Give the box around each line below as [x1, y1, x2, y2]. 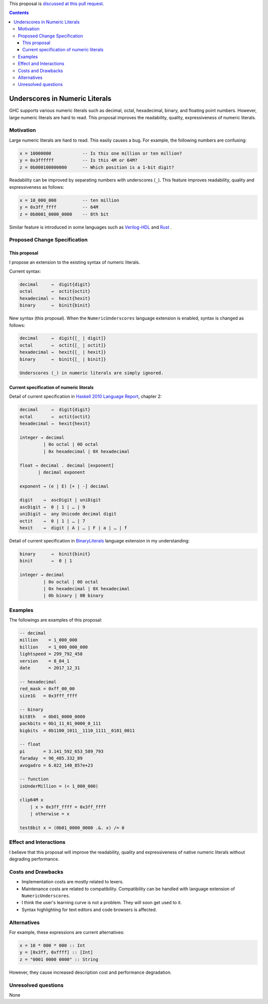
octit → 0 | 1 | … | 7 [19, 518, 85, 524]
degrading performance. [9, 856, 60, 862]
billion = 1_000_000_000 [19, 644, 88, 650]
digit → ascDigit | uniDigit [19, 497, 101, 503]
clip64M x [19, 797, 44, 803]
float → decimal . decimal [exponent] [19, 463, 114, 468]
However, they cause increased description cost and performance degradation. [9, 969, 172, 975]
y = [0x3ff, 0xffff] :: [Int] [19, 949, 93, 955]
